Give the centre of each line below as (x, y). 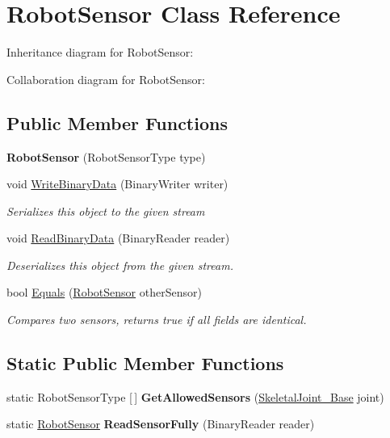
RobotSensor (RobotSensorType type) (106, 156)
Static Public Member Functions (145, 363)
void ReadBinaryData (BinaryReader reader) (118, 238)
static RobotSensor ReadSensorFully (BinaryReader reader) (161, 424)
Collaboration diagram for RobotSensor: (106, 79)
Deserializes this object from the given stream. (120, 265)
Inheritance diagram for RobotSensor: (100, 52)
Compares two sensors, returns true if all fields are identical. (157, 320)
